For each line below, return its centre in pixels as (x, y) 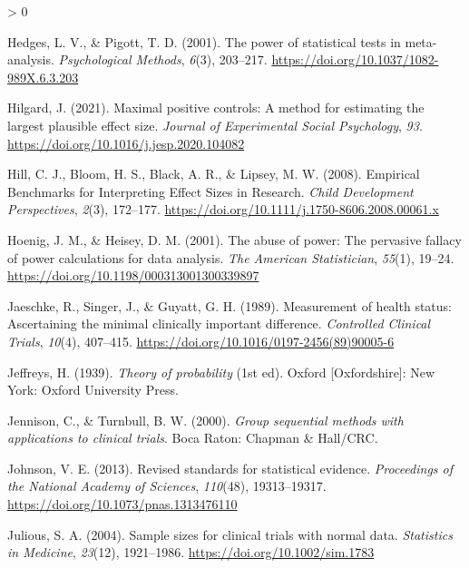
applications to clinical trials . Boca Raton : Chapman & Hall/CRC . (193, 438)
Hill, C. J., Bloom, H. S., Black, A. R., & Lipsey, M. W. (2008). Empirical (214, 174)
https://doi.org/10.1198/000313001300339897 (133, 275)
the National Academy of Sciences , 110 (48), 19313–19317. (167, 486)
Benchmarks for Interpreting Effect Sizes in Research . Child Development (210, 191)
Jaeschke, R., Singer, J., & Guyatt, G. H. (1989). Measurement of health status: (230, 305)
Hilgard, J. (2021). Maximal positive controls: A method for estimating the (216, 108)
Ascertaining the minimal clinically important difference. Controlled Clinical (219, 323)
